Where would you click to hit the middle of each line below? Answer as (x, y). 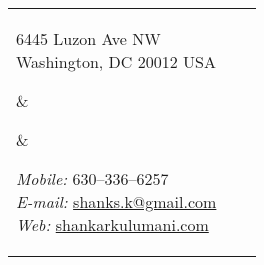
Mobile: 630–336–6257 (92, 178)
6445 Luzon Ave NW (88, 38)
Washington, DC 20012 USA (116, 61)
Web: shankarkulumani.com (112, 224)
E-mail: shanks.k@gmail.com (116, 201)
